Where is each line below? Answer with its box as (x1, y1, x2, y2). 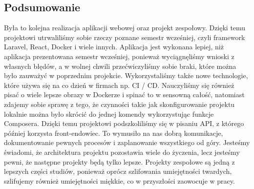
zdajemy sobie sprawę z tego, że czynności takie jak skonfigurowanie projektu (4, 99, 235, 109)
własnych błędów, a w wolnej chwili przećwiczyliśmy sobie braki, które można (4, 61, 236, 71)
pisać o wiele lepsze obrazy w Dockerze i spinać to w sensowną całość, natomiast (4, 89, 245, 100)
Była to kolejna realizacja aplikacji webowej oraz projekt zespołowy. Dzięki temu (4, 22, 246, 33)
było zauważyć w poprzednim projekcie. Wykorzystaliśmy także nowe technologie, (4, 70, 248, 81)
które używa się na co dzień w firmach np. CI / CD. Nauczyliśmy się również (4, 80, 234, 90)
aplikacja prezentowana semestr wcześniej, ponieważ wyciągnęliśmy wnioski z (4, 51, 234, 61)
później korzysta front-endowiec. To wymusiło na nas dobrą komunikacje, (4, 127, 223, 138)
